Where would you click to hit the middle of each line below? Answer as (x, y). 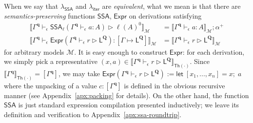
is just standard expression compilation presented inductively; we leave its (129, 105)
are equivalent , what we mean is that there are (171, 6)
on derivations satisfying (165, 15)
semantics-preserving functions (50, 15)
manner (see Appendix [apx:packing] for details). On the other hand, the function (126, 95)
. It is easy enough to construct (121, 51)
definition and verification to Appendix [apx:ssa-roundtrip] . (93, 114)
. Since (200, 61)
